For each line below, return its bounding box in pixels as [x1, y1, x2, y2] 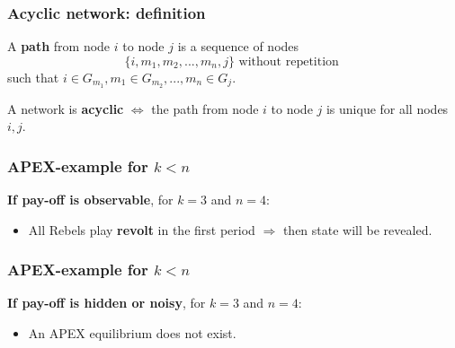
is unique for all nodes [326, 99, 449, 117]
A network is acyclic [7, 99, 124, 117]
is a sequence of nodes [177, 37, 299, 56]
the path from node [151, 99, 259, 117]
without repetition [238, 55, 339, 68]
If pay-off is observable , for [7, 190, 174, 209]
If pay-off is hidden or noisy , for [7, 293, 206, 312]
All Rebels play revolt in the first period [28, 220, 255, 239]
